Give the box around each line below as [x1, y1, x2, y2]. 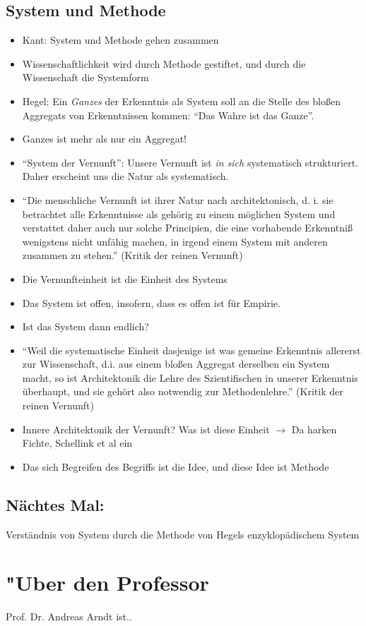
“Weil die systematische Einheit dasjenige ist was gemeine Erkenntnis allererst [22, 342, 361, 357]
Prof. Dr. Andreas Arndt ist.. [6, 609, 132, 624]
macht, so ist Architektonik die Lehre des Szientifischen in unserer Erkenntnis [22, 370, 358, 385]
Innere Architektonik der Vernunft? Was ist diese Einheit [22, 421, 270, 436]
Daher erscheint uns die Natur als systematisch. [22, 169, 229, 183]
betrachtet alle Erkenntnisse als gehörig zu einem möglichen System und [22, 206, 336, 221]
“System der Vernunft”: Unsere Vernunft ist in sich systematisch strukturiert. [22, 155, 359, 169]
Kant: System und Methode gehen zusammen [22, 32, 219, 47]
